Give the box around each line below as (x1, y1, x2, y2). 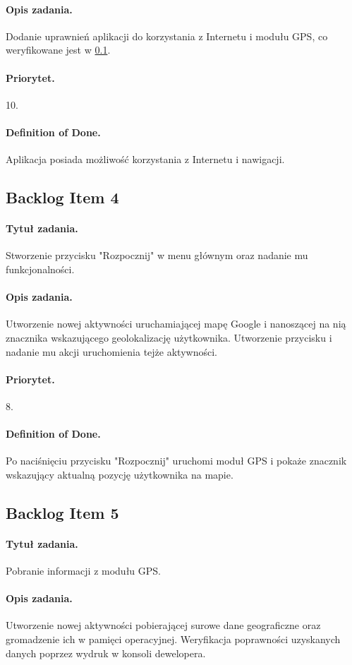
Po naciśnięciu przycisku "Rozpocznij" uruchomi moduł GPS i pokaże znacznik (6, 453, 347, 468)
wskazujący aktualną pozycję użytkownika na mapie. (6, 467, 233, 481)
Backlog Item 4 (6, 186, 119, 208)
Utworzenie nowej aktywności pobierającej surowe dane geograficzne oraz (6, 618, 321, 633)
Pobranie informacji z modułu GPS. (6, 563, 161, 578)
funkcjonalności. (6, 261, 75, 276)
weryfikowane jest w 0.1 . (6, 42, 111, 57)
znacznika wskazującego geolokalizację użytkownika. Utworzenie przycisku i (6, 330, 332, 345)
